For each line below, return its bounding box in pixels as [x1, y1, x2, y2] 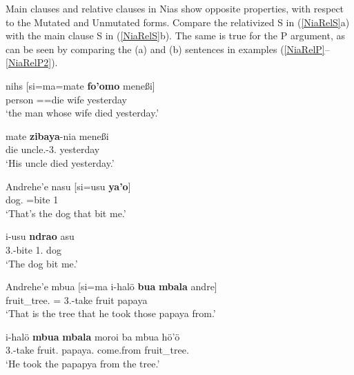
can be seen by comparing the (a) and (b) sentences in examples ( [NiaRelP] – [6, 41, 330, 56]
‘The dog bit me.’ [6, 256, 78, 270]
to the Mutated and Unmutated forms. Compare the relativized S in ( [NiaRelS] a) [6, 14, 350, 29]
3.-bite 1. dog [6, 242, 61, 256]
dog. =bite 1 [6, 192, 59, 207]
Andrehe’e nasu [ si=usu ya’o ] [6, 179, 131, 193]
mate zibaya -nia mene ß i [6, 128, 109, 143]
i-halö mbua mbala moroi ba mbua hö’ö [6, 329, 180, 343]
